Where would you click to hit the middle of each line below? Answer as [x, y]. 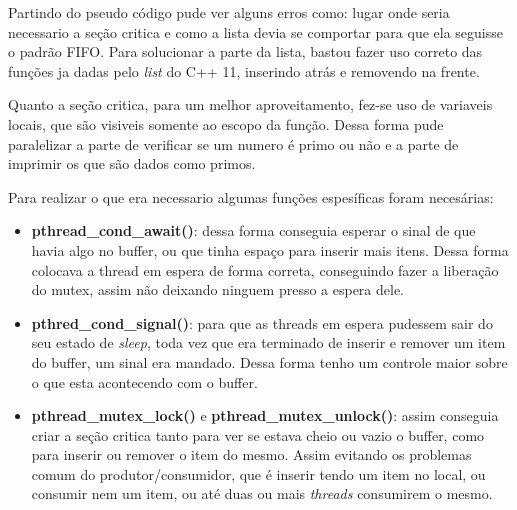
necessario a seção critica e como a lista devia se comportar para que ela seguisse [255, 31]
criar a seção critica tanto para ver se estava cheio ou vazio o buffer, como [258, 434]
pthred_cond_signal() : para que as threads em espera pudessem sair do [262, 322]
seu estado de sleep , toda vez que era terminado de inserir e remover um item [268, 342]
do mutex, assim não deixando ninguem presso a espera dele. [218, 289]
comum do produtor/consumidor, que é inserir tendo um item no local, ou [258, 473]
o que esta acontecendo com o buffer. [144, 381]
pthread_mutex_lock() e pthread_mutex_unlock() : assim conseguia [265, 415]
